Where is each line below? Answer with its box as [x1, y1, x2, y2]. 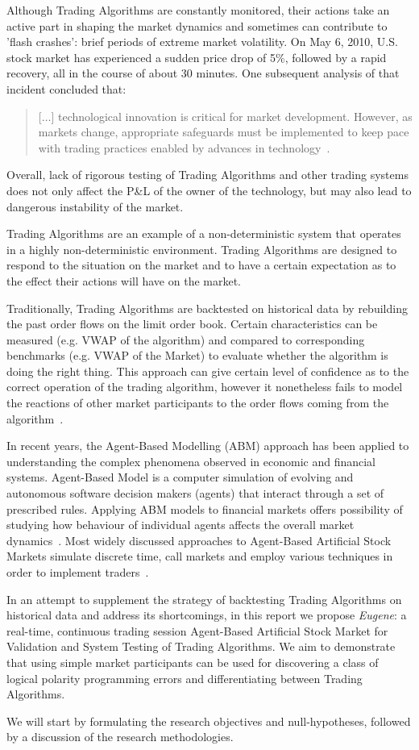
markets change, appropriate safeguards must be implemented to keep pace [38, 123, 409, 140]
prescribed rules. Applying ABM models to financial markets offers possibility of [6, 500, 403, 517]
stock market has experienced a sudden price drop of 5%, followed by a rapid [6, 48, 387, 65]
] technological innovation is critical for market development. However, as [51, 107, 413, 124]
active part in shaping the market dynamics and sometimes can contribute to [6, 17, 388, 34]
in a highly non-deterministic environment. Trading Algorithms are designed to [6, 240, 397, 257]
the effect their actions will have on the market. [6, 272, 242, 289]
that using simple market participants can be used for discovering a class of [6, 653, 379, 670]
